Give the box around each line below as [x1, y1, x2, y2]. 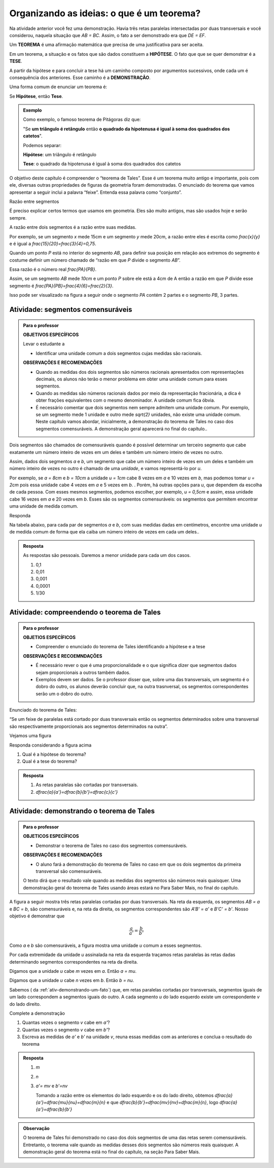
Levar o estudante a [23, 341, 65, 347]
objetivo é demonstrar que [9, 913, 65, 919]
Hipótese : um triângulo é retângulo [23, 152, 96, 158]
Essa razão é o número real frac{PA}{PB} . [9, 266, 96, 272]
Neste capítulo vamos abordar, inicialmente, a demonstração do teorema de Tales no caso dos [36, 418, 233, 424]
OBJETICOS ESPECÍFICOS [23, 833, 79, 839]
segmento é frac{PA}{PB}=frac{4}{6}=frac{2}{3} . [9, 282, 114, 289]
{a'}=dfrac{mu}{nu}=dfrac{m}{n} [36, 1099, 106, 1105]
